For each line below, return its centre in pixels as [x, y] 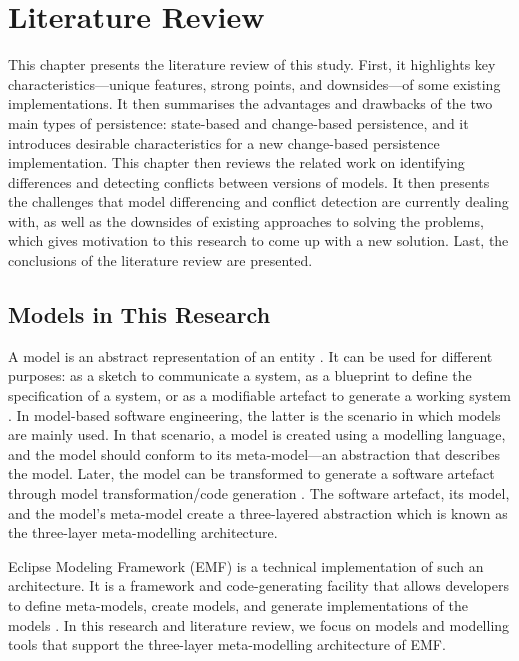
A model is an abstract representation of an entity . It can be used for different [250, 355]
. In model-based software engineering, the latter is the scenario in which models [254, 414]
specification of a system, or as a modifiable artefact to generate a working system [260, 395]
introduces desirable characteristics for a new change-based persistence [224, 142]
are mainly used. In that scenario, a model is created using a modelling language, [257, 434]
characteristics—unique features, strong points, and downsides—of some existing [254, 83]
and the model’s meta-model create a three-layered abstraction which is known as [258, 512]
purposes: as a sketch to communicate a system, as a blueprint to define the [240, 375]
